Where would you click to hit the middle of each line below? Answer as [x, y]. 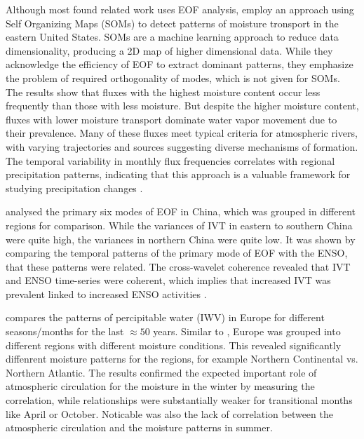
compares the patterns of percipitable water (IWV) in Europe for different [165, 317]
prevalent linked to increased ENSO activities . [106, 293]
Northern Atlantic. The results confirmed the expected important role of [161, 372]
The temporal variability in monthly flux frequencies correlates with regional [170, 160]
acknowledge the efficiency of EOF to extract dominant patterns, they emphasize [180, 64]
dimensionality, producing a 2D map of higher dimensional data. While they [169, 50]
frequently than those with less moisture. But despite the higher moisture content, [182, 106]
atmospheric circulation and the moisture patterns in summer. [139, 427]
